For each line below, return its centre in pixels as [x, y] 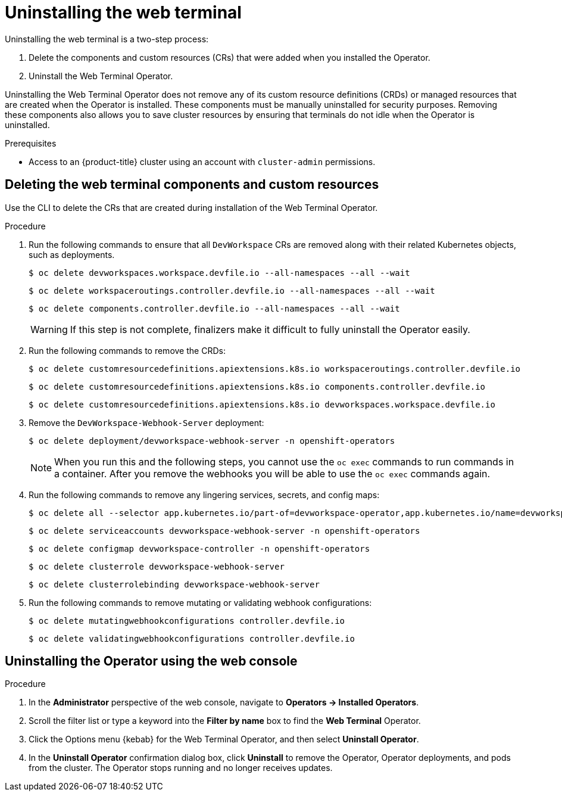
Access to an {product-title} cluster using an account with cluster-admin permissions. [202, 161]
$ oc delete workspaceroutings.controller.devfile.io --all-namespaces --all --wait [232, 290]
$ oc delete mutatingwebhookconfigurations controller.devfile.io [187, 621]
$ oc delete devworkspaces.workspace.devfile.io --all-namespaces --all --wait [219, 273]
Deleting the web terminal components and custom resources [192, 185]
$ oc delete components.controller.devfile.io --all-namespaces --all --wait [214, 308]
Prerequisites [31, 143]
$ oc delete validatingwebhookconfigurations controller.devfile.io [192, 638]
